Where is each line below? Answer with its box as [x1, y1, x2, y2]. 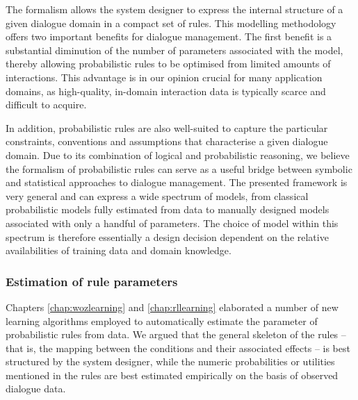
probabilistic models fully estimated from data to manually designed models [6, 202, 329, 217]
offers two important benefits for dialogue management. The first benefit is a [6, 29, 332, 44]
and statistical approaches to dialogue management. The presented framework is [6, 175, 348, 190]
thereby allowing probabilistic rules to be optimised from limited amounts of [6, 56, 331, 71]
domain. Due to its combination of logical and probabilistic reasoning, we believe [6, 147, 350, 162]
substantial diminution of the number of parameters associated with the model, [6, 42, 343, 57]
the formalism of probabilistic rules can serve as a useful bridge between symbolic [6, 161, 352, 176]
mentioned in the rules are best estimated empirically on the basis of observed [6, 367, 339, 382]
